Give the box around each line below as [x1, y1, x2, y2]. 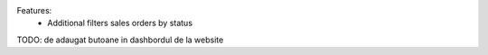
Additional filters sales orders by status [47, 18, 193, 29]
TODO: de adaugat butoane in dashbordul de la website [16, 34, 224, 45]
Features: [16, 5, 52, 15]
